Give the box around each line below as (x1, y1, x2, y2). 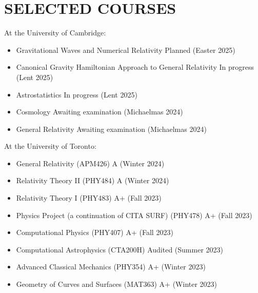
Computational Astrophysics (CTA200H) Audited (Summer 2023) (16, 244, 224, 255)
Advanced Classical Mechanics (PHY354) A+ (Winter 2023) (16, 261, 206, 272)
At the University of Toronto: (4, 141, 96, 151)
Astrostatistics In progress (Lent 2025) (16, 89, 137, 100)
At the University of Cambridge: (4, 27, 106, 38)
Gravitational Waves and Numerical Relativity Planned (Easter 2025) (16, 44, 235, 55)
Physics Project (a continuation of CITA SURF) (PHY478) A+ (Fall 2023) (16, 209, 252, 220)
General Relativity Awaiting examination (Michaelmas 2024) (16, 123, 207, 134)
